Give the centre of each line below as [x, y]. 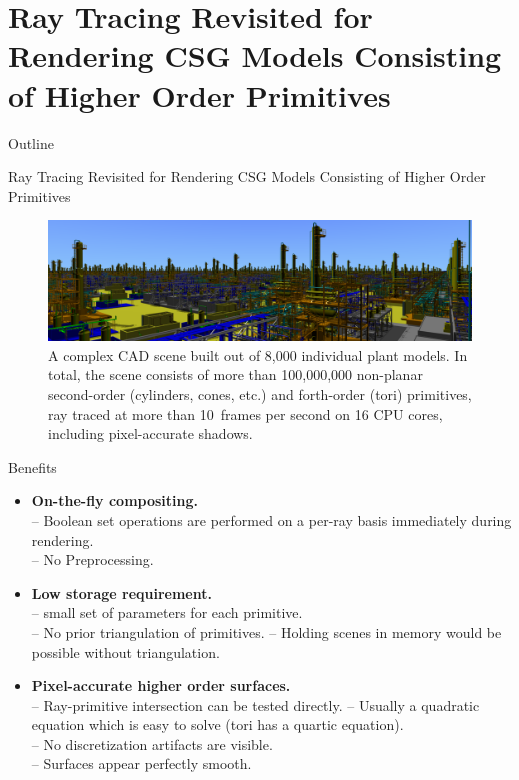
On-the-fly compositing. [115, 500]
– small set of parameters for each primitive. [167, 612]
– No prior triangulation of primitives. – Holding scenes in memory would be [266, 631]
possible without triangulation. [125, 651]
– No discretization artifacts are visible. [152, 743]
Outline [31, 142]
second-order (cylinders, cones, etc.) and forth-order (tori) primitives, [260, 393]
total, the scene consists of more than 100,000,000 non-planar [235, 374]
